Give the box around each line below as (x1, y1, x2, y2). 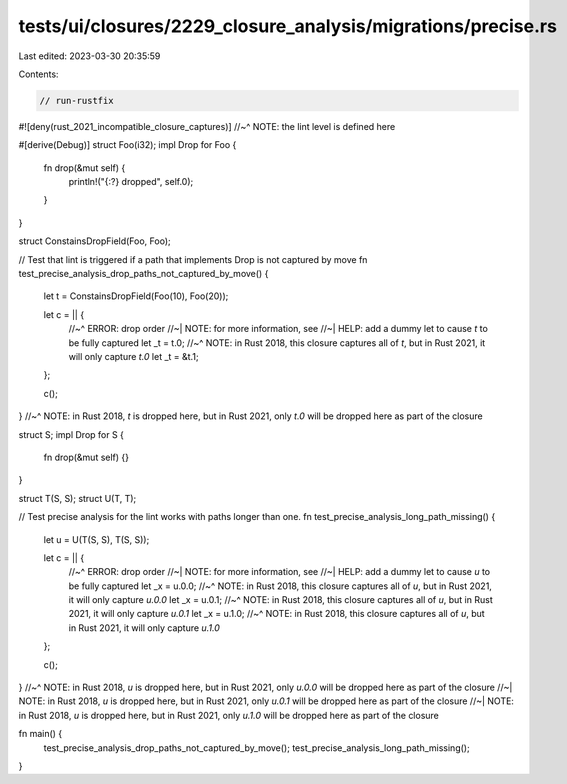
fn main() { (18, 728, 63, 740)
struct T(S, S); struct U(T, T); (18, 492, 137, 504)
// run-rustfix (39, 95, 114, 106)
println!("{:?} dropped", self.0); (68, 176, 194, 188)
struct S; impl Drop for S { (18, 428, 125, 440)
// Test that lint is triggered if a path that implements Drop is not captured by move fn (18, 253, 368, 265)
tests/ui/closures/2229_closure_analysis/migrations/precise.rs (18, 15, 557, 37)
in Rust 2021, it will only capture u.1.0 (68, 621, 220, 634)
